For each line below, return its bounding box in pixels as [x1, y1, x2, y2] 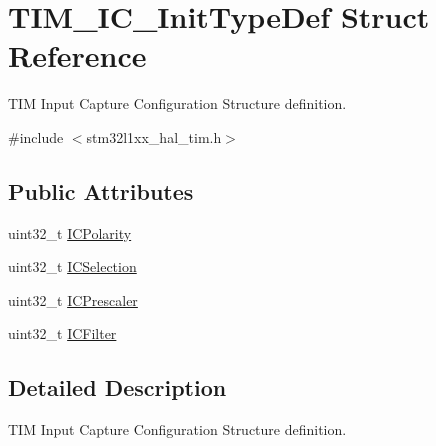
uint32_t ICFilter [8, 323, 117, 344]
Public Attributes [8, 175, 194, 206]
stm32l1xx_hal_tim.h [86, 126, 222, 147]
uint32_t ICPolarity [8, 222, 132, 243]
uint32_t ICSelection [8, 256, 137, 277]
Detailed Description [8, 372, 227, 403]
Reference [8, 35, 147, 76]
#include [8, 126, 64, 147]
